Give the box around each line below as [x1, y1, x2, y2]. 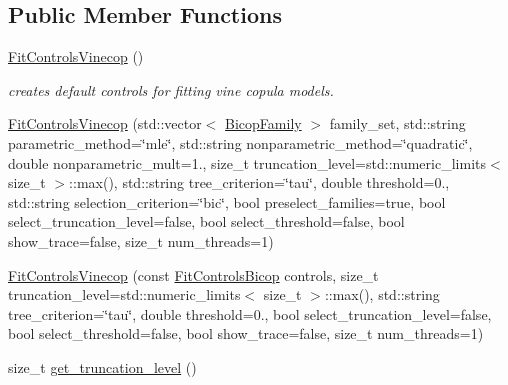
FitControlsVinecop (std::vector [8, 113, 202, 134]
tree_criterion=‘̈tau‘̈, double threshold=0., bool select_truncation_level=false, [8, 303, 492, 324]
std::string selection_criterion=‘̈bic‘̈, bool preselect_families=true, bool [8, 191, 446, 212]
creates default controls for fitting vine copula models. [8, 79, 334, 100]
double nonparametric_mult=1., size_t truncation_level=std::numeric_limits [8, 152, 486, 173]
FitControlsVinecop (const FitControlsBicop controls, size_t [8, 264, 379, 285]
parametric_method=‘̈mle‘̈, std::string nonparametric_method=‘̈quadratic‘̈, [8, 132, 473, 153]
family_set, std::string [329, 113, 466, 134]
